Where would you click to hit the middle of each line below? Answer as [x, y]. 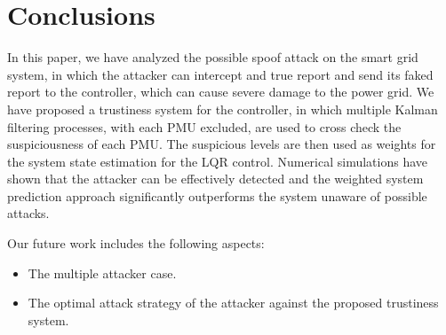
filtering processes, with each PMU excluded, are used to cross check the [204, 126]
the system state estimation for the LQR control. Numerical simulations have [218, 161]
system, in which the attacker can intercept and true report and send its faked [220, 74]
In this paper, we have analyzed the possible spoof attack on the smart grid [213, 57]
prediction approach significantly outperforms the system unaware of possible [217, 195]
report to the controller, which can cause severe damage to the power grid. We [221, 92]
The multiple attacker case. [102, 273]
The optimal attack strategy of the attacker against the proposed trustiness [233, 303]
